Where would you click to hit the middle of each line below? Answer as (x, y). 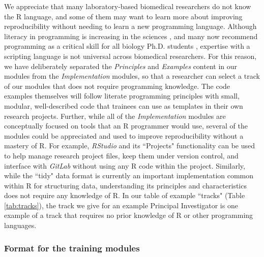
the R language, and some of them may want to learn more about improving (123, 16)
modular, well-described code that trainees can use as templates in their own (124, 105)
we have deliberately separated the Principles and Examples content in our (121, 66)
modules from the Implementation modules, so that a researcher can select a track (132, 76)
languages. (20, 225)
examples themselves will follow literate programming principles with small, (122, 96)
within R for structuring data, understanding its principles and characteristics (125, 185)
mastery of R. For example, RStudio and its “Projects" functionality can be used (130, 146)
